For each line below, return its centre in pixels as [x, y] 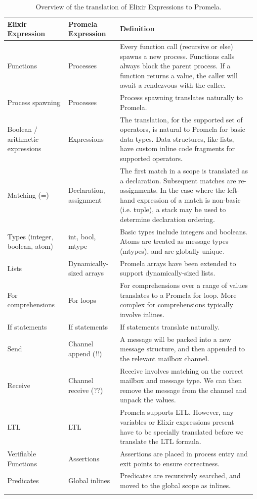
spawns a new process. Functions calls [177, 56]
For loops [82, 300]
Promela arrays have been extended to [178, 263]
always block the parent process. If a [175, 66]
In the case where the [193, 190]
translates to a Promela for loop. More [178, 295]
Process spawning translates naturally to [181, 97]
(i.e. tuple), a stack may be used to [173, 209]
